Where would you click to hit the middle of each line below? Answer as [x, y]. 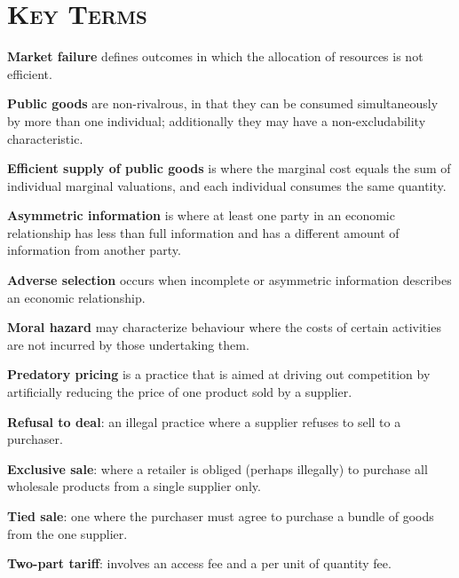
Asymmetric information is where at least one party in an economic [201, 215]
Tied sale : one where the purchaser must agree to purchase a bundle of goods [221, 516]
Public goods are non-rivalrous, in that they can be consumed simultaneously [223, 103]
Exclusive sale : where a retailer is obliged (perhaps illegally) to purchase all [218, 468]
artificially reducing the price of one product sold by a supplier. [180, 392]
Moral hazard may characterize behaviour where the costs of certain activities [224, 327]
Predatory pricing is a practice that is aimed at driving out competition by [219, 374]
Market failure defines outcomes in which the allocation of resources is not [215, 56]
